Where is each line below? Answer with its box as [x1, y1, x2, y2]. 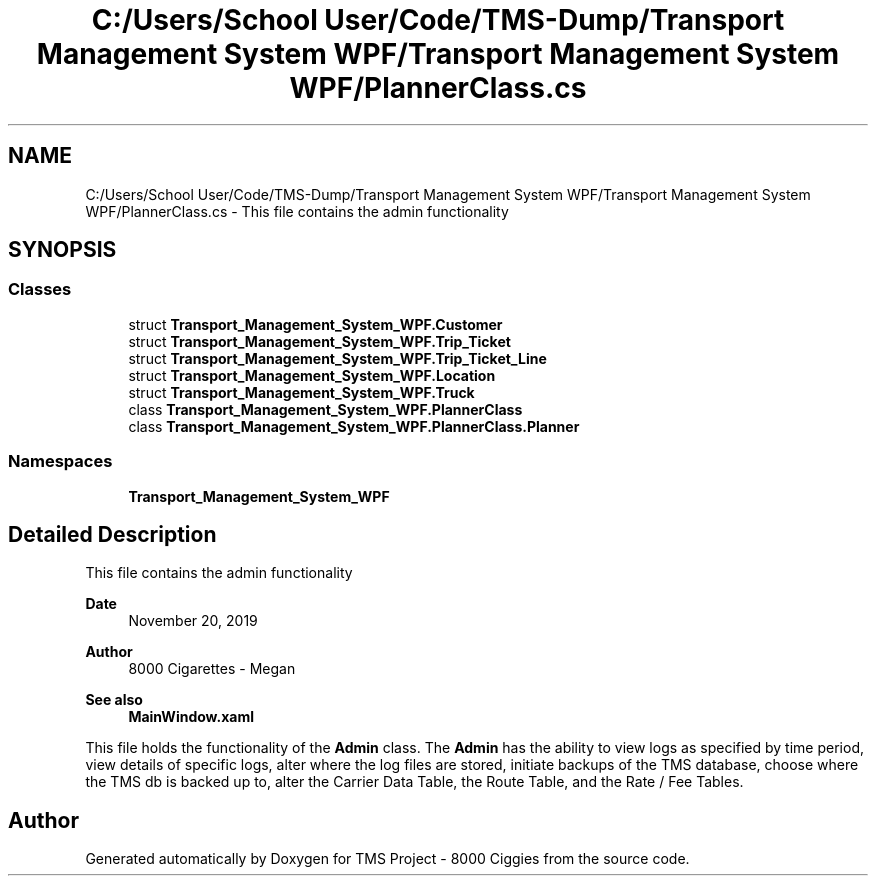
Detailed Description [8, 521, 217, 547]
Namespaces [8, 451, 113, 472]
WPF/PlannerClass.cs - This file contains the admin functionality [85, 202, 509, 220]
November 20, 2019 [128, 612, 258, 630]
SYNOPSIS [8, 237, 117, 263]
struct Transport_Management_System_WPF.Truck [128, 383, 475, 401]
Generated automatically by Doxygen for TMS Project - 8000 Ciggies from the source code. [85, 850, 690, 868]
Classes [8, 279, 72, 300]
